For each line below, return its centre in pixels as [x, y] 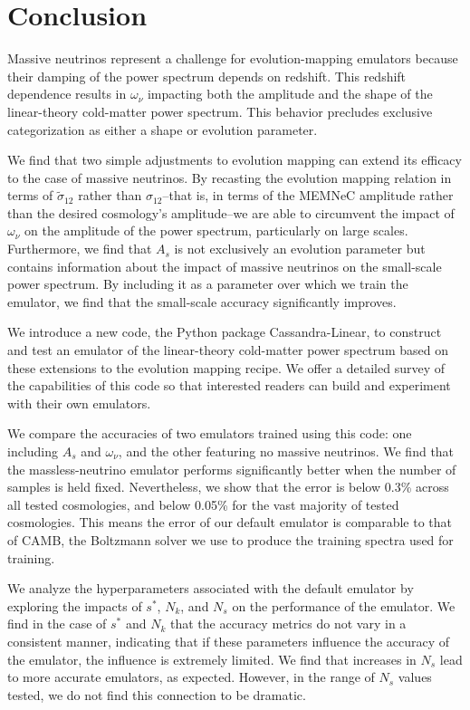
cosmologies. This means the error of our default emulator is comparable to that [230, 522]
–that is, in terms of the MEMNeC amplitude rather [308, 195]
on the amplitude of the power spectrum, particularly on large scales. [216, 230]
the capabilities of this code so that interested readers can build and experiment [229, 385]
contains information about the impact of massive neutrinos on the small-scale [225, 266]
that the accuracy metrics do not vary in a [288, 624]
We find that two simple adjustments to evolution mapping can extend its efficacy [235, 160]
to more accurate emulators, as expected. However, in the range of [191, 677]
